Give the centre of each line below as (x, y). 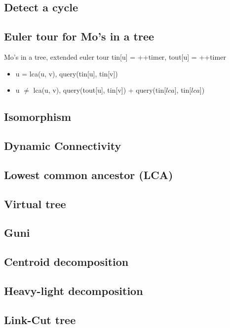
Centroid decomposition (66, 262)
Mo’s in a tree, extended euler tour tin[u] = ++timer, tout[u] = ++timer (115, 56)
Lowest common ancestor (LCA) (89, 174)
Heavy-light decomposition (74, 290)
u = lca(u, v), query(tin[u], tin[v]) (67, 73)
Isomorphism (38, 117)
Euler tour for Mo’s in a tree (79, 36)
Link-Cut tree (40, 319)
